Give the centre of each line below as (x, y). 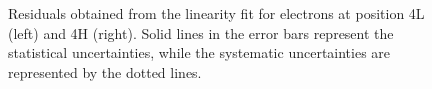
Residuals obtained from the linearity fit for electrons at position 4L (216, 13)
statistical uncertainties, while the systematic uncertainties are (199, 52)
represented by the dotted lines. (105, 71)
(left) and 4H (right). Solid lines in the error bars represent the (201, 32)
